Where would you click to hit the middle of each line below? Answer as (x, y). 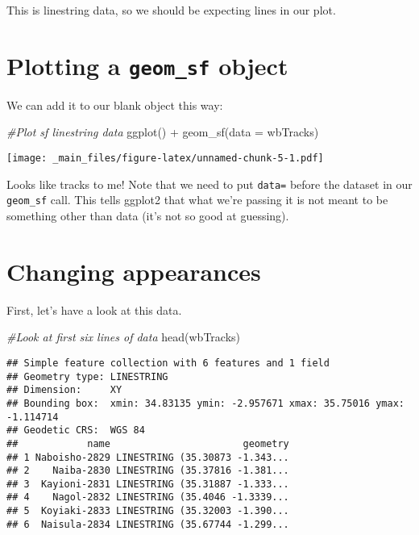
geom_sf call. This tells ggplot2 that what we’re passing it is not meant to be (197, 200)
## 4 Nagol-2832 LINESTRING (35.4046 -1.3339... (148, 497)
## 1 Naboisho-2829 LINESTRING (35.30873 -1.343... (148, 457)
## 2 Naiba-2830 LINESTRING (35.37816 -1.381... (148, 471)
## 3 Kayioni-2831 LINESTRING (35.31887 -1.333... (148, 484)
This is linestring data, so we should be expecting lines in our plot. (171, 10)
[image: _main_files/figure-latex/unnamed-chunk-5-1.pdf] (165, 159)
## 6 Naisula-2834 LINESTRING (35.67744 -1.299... (148, 524)
